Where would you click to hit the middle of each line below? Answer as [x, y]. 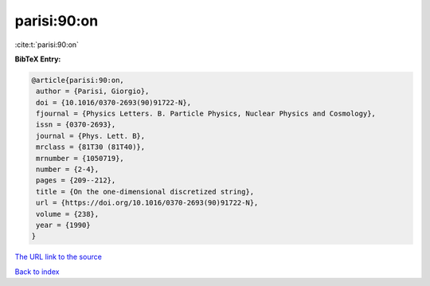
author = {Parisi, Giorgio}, [93, 91]
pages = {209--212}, [76, 180]
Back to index [37, 272]
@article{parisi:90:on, [78, 80]
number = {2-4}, [68, 170]
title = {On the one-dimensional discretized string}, [145, 192]
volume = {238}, [68, 214]
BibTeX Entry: [38, 59]
